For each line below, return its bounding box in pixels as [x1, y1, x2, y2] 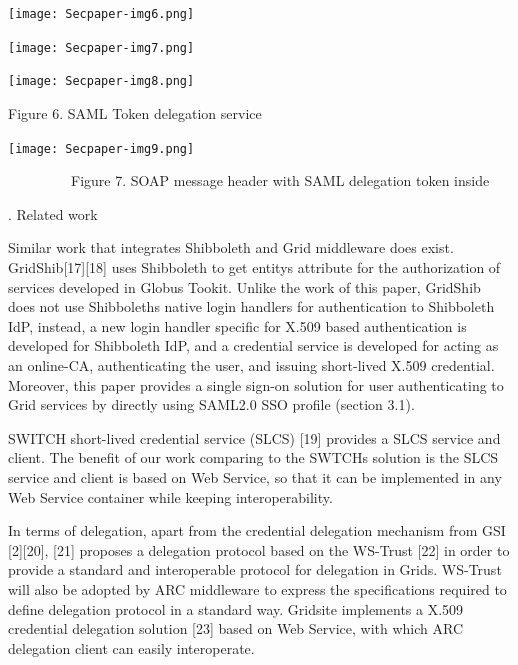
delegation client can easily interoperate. [8, 637, 255, 658]
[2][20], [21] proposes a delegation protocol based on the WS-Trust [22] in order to [8, 539, 510, 560]
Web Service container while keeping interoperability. [8, 486, 333, 507]
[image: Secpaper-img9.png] [8, 141, 195, 156]
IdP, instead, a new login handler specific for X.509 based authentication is [8, 315, 467, 336]
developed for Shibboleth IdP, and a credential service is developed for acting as [8, 335, 499, 356]
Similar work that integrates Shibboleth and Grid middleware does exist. [8, 237, 454, 258]
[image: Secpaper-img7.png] [8, 40, 195, 55]
